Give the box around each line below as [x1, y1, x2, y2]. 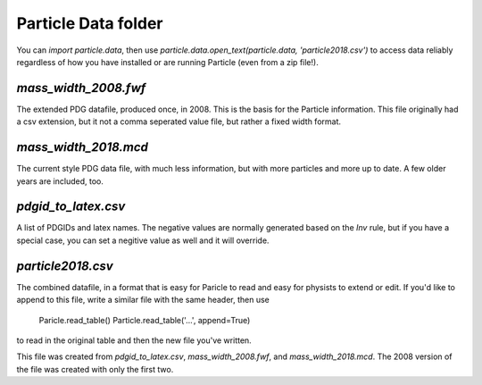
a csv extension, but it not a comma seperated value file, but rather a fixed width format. [16, 116, 341, 127]
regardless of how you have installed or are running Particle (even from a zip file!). [16, 56, 319, 67]
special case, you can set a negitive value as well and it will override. [16, 235, 270, 246]
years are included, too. [16, 175, 104, 187]
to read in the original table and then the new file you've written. [16, 335, 252, 346]
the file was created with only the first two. [16, 364, 174, 374]
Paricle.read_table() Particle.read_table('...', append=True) [38, 314, 251, 325]
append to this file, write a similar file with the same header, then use [16, 295, 270, 305]
